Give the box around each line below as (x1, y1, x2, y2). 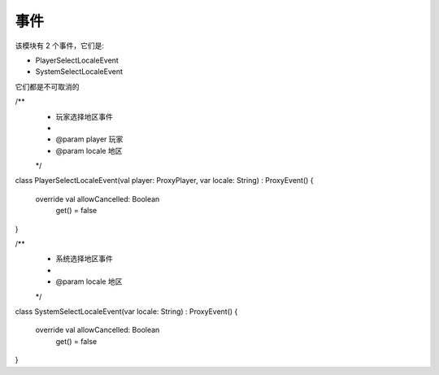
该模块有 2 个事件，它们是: (15, 41, 105, 50)
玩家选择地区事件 (55, 111, 113, 121)
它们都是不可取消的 (15, 81, 80, 91)
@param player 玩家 (55, 134, 124, 144)
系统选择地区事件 (55, 254, 113, 264)
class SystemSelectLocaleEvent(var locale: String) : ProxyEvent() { (15, 306, 238, 316)
